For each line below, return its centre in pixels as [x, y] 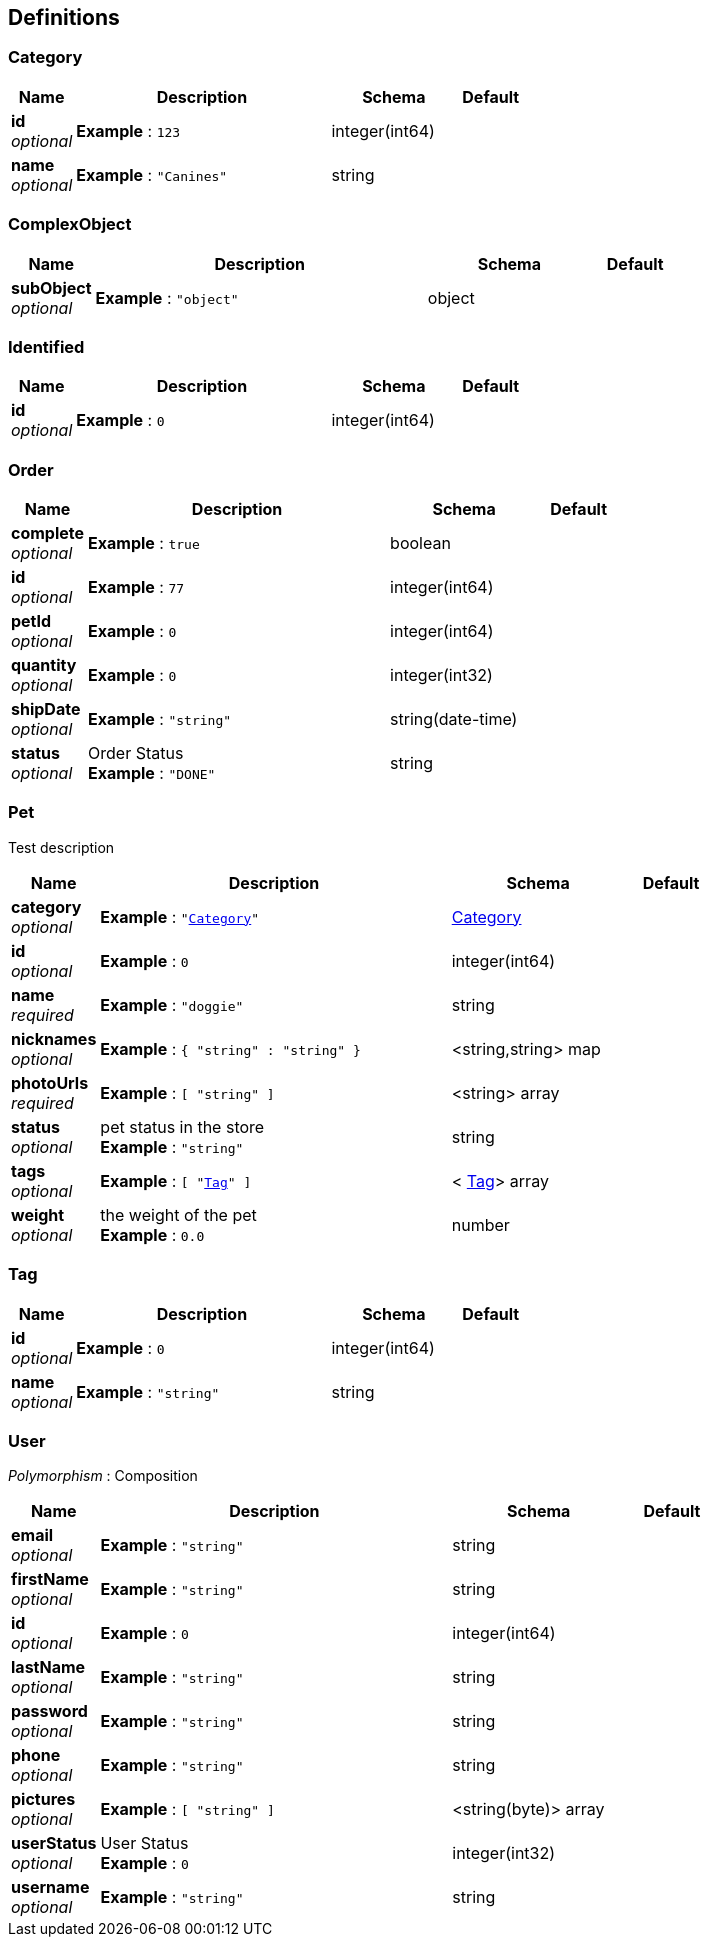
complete [48, 533]
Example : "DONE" [152, 773]
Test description [61, 847]
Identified [46, 346]
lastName [48, 1667]
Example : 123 [128, 130]
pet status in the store [182, 1126]
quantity [44, 665]
